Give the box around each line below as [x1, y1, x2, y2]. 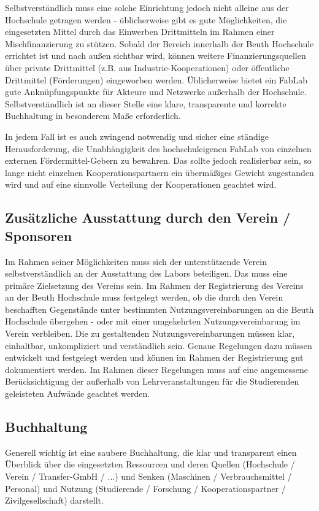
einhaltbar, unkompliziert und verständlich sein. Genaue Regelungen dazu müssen [5, 339, 312, 352]
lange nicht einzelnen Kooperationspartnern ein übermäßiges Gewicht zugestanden [5, 166, 314, 179]
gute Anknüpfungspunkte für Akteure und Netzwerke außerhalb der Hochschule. [5, 85, 307, 98]
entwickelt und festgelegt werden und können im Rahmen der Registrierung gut [5, 351, 304, 364]
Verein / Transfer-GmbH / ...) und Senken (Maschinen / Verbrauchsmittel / [5, 470, 292, 483]
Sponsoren [5, 226, 72, 245]
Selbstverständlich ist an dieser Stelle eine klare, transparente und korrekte [5, 97, 286, 110]
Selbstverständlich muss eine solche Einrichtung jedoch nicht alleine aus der [5, 1, 289, 13]
